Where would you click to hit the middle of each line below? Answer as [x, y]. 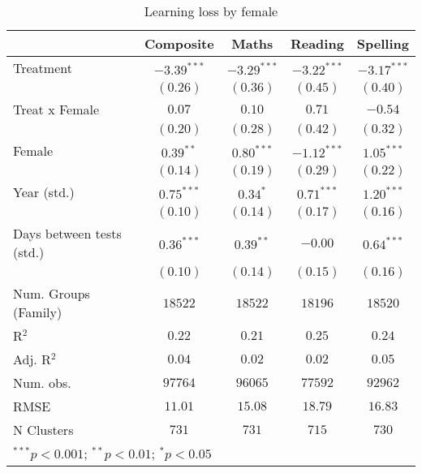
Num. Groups [52, 293]
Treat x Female [56, 109]
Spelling [383, 43]
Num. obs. [42, 383]
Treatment [43, 68]
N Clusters [43, 430]
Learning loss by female [211, 11]
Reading [317, 43]
